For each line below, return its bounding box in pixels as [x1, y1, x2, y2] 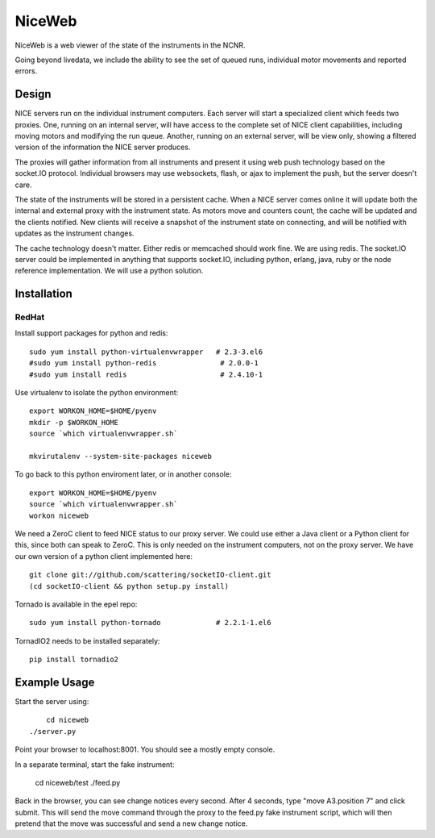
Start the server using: [14, 696, 89, 706]
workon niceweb [29, 511, 89, 520]
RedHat [14, 311, 45, 323]
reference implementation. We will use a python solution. [14, 266, 204, 276]
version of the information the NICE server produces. [14, 142, 191, 152]
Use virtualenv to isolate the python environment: [14, 388, 179, 398]
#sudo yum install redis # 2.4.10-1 [29, 369, 263, 379]
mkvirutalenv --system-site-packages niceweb [29, 452, 213, 461]
